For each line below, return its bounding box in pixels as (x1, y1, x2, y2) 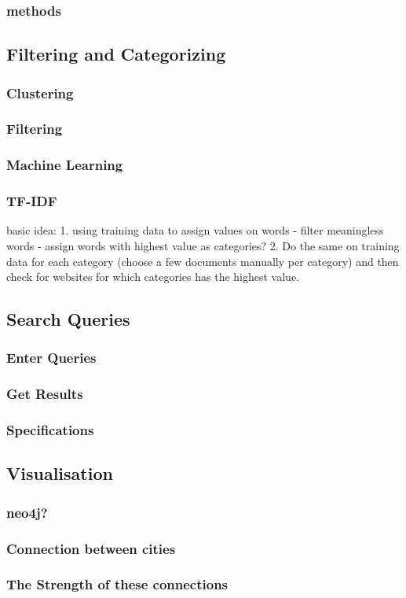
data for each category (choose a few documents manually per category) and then (6, 253, 399, 269)
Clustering (6, 83, 74, 102)
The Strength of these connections (6, 574, 229, 594)
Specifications (6, 420, 94, 440)
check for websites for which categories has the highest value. (6, 268, 300, 285)
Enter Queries (6, 348, 97, 367)
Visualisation (6, 461, 113, 485)
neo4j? (6, 502, 48, 522)
